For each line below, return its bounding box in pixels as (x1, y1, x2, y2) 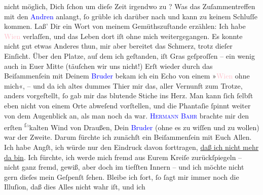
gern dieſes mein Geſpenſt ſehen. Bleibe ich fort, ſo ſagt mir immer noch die (4, 171, 239, 182)
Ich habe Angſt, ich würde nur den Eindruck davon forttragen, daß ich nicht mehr (4, 141, 259, 152)
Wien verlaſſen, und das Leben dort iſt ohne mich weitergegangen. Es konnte (4, 30, 243, 41)
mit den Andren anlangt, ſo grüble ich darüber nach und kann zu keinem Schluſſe (4, 11, 257, 21)
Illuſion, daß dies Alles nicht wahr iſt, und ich (4, 181, 145, 192)
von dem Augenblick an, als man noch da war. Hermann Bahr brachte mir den (4, 110, 249, 121)
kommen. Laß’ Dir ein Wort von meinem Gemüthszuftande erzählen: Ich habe (4, 21, 246, 31)
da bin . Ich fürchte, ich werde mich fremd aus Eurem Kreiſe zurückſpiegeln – (4, 151, 242, 162)
